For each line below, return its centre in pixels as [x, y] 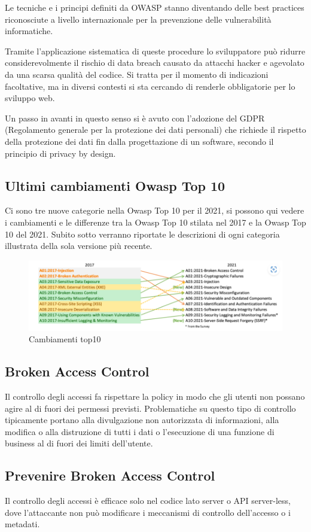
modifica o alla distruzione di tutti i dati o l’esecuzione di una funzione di [140, 431]
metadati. [22, 524]
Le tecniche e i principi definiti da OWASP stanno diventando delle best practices [155, 7]
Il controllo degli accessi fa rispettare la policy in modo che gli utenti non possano [155, 396]
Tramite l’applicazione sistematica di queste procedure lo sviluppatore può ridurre [155, 51]
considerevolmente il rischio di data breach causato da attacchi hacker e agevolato [155, 63]
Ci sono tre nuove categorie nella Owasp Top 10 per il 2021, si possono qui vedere [155, 210]
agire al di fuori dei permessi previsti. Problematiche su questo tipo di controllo [150, 408]
